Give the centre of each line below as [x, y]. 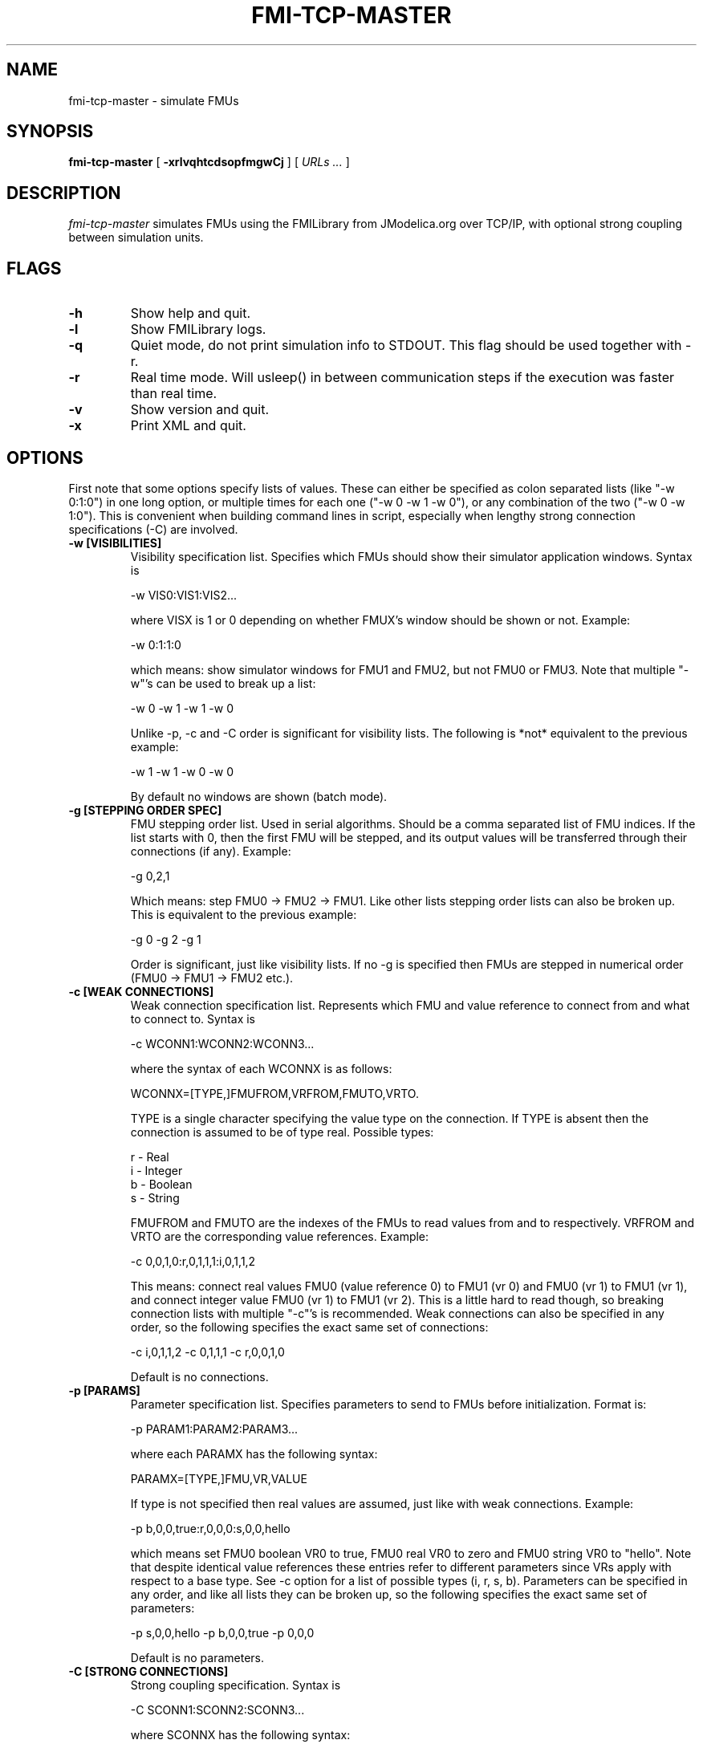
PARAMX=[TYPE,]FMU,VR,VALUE [219, 1478]
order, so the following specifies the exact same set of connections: [309, 1327]
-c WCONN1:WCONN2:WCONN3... [222, 1043]
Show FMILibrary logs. [198, 329]
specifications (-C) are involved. [153, 529]
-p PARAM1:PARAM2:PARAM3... [214, 1429]
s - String [155, 1197]
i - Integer [156, 1170]
